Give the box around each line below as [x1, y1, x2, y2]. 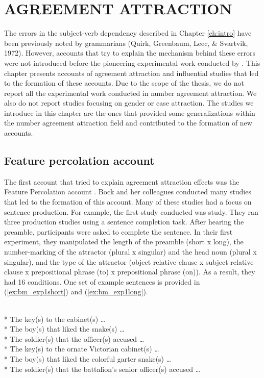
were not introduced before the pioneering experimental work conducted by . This [4, 57, 260, 68]
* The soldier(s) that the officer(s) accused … [4, 333, 145, 344]
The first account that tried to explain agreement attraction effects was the [4, 176, 239, 187]
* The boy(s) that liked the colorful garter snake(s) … [4, 353, 172, 364]
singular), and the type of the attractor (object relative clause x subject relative [4, 256, 254, 267]
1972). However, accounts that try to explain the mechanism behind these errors [4, 47, 256, 58]
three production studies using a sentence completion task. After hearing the [4, 216, 244, 227]
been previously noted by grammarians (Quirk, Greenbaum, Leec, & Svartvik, [4, 37, 248, 48]
